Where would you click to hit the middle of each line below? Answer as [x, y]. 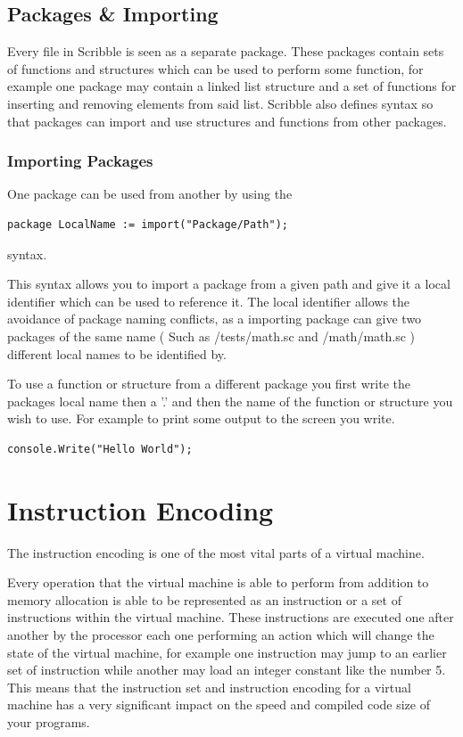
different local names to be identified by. [117, 353]
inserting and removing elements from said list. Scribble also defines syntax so [220, 103]
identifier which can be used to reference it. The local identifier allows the [209, 301]
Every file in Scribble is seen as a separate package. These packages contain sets [226, 51]
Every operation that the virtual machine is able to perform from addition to [218, 582]
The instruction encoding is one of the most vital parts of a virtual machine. [216, 552]
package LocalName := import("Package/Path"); [148, 224]
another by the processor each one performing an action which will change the [221, 635]
